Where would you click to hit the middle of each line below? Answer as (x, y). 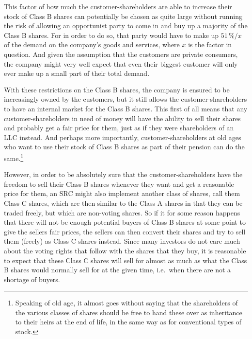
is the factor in (210, 45)
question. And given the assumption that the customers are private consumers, (121, 54)
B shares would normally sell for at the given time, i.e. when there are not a (118, 270)
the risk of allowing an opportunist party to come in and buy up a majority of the (126, 26)
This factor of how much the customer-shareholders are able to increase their (118, 6)
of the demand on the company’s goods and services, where (92, 45)
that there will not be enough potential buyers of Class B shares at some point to (125, 222)
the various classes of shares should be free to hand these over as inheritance (129, 312)
